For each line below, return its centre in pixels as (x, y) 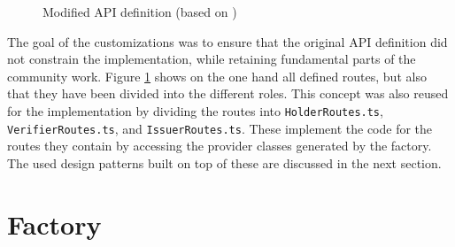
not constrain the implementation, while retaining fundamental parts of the (212, 59)
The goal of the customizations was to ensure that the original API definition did (227, 41)
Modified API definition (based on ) (140, 12)
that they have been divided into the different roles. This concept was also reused (228, 93)
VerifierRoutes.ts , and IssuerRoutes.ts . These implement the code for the (220, 128)
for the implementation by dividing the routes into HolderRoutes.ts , (195, 110)
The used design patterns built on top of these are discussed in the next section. (224, 162)
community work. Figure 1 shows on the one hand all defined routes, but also (217, 76)
